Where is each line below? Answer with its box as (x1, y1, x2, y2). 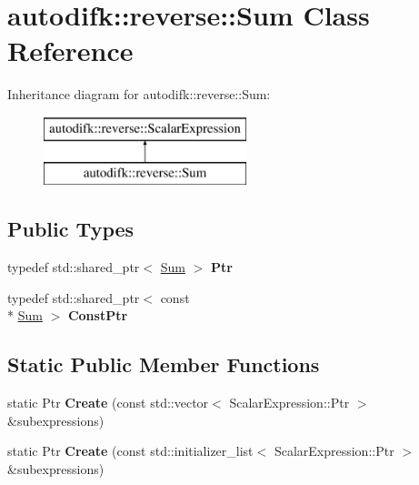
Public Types (7, 215, 135, 243)
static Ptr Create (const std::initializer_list (7, 441, 254, 460)
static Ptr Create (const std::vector (7, 393, 209, 412)
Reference (7, 32, 134, 69)
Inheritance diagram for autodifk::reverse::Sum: (7, 85, 271, 104)
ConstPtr (67, 306, 128, 325)
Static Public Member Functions (7, 350, 320, 379)
